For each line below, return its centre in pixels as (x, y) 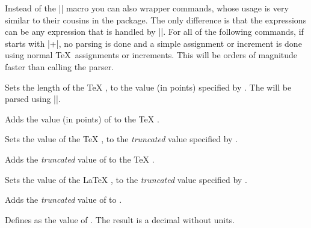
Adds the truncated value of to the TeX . (80, 159)
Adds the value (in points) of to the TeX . (82, 118)
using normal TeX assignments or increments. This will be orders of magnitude (151, 55)
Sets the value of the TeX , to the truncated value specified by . (122, 139)
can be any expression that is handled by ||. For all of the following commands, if (154, 31)
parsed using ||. (33, 99)
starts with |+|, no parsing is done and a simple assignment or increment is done (153, 43)
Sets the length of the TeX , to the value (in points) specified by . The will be (148, 87)
